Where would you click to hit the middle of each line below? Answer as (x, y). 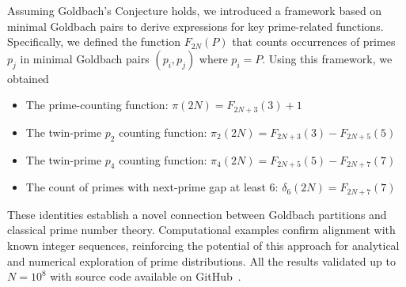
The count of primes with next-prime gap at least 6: (152, 187)
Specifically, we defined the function (94, 42)
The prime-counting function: (97, 105)
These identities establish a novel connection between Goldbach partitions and (197, 214)
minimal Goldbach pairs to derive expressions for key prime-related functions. (195, 26)
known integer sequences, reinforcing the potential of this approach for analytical (203, 245)
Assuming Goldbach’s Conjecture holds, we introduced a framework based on (195, 10)
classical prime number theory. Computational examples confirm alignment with (201, 230)
